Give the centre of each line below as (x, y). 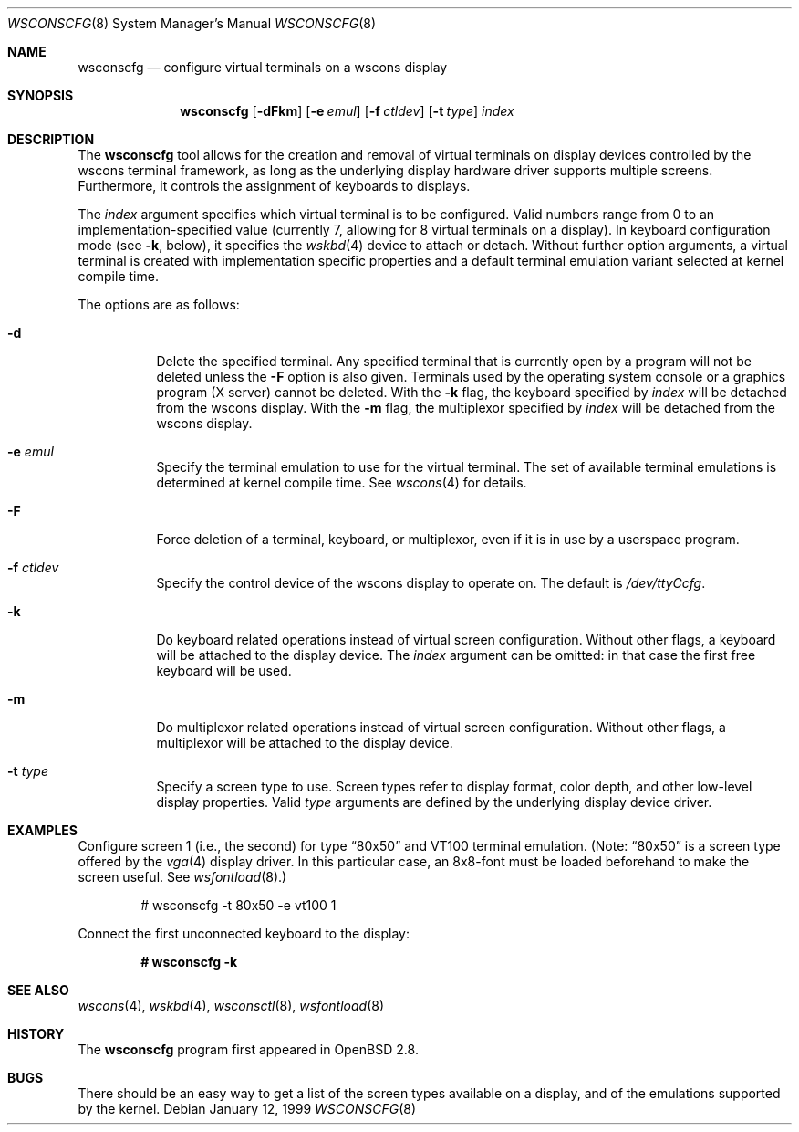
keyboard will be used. (224, 671)
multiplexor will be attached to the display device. (305, 743)
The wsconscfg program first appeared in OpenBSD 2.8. (248, 1049)
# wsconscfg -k (189, 962)
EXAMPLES (42, 830)
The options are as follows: (159, 304)
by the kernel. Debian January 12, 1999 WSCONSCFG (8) (247, 1109)
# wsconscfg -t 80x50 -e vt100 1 (239, 905)
